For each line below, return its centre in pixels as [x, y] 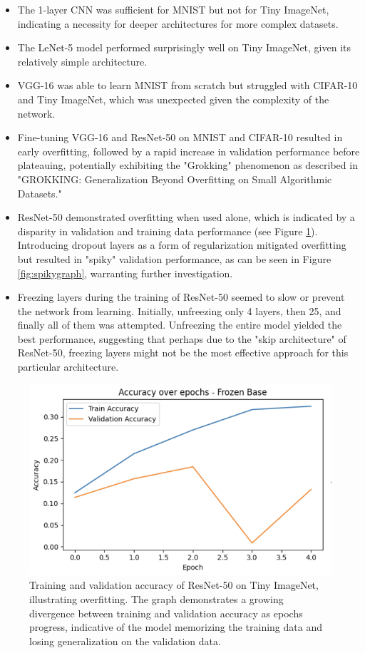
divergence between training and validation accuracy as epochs [166, 613]
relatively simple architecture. [82, 61]
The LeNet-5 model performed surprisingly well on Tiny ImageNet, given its [184, 47]
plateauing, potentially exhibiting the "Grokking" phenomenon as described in [187, 165]
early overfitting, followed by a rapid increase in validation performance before [189, 151]
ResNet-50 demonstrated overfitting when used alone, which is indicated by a [186, 217]
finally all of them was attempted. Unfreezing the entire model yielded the [180, 325]
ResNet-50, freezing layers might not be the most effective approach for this [183, 353]
